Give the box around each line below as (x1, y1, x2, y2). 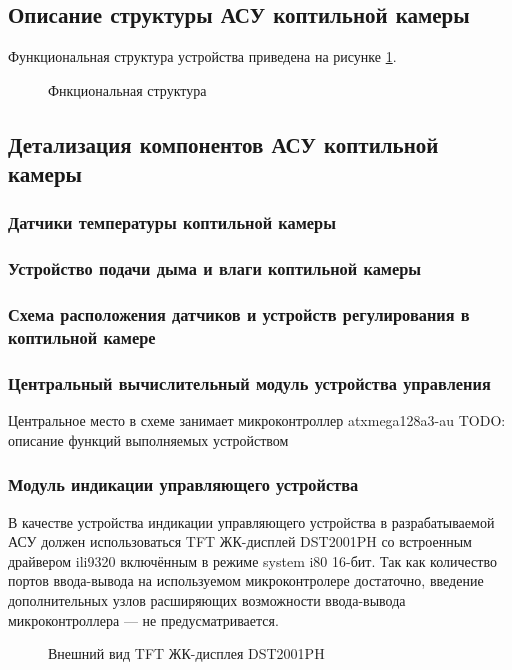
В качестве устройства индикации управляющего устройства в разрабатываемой (8, 511, 495, 532)
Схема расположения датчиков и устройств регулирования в (8, 302, 470, 327)
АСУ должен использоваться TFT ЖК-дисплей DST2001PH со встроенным (8, 531, 472, 552)
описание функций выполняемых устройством (8, 429, 289, 450)
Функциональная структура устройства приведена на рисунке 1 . (8, 46, 397, 67)
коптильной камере (8, 325, 156, 350)
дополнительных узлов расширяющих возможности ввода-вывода (8, 590, 406, 611)
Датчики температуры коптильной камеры (8, 210, 336, 235)
